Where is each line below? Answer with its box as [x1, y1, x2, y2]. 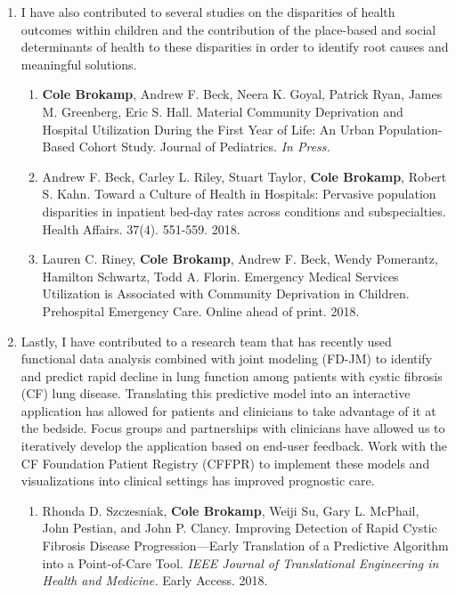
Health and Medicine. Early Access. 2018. [42, 571, 268, 590]
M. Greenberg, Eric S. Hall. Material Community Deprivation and [42, 102, 403, 120]
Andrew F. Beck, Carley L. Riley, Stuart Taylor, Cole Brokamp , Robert [42, 167, 447, 185]
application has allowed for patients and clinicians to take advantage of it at [20, 401, 436, 420]
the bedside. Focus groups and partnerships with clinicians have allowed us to [20, 419, 445, 437]
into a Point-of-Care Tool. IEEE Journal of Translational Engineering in [42, 553, 439, 572]
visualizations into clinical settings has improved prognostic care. [20, 471, 375, 490]
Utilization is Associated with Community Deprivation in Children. [42, 284, 410, 303]
